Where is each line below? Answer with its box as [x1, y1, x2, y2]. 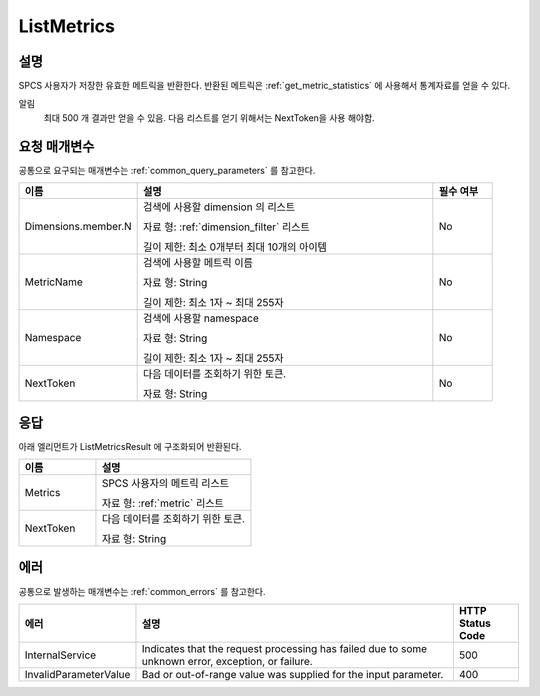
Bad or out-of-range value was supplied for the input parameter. [141, 667, 444, 681]
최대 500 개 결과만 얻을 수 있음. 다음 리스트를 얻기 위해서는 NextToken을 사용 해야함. [43, 111, 375, 124]
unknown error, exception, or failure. [141, 654, 314, 668]
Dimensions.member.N [24, 220, 132, 234]
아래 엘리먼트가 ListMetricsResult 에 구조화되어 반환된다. [18, 440, 242, 452]
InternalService [24, 648, 97, 662]
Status [458, 616, 492, 630]
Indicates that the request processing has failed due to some [141, 641, 428, 655]
